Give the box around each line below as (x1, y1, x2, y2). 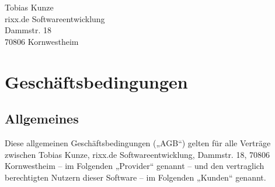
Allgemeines (5, 110, 79, 128)
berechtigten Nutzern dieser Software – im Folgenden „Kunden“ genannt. (5, 171, 266, 183)
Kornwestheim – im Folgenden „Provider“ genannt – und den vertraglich (5, 160, 264, 172)
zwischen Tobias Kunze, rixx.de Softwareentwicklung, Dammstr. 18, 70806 (5, 148, 270, 160)
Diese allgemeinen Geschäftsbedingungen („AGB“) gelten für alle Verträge (5, 136, 271, 149)
